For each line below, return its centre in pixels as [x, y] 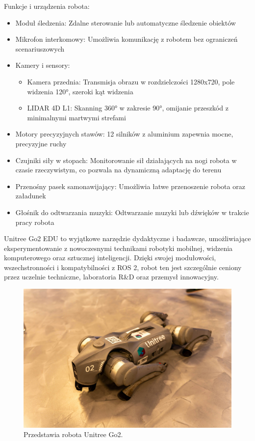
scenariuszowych [40, 48]
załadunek [31, 196]
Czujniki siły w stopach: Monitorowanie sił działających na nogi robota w [126, 160]
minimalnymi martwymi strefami [76, 117]
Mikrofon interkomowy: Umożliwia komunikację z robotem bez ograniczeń [127, 39]
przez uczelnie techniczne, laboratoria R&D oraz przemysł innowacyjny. [111, 277]
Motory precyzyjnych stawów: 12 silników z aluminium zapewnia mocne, [124, 134]
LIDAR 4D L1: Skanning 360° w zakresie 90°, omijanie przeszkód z [128, 108]
